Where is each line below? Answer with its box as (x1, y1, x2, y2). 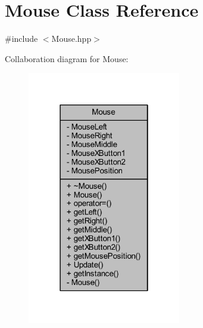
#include (5, 32, 38, 45)
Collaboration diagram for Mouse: (5, 52, 129, 65)
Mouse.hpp (51, 32, 92, 45)
